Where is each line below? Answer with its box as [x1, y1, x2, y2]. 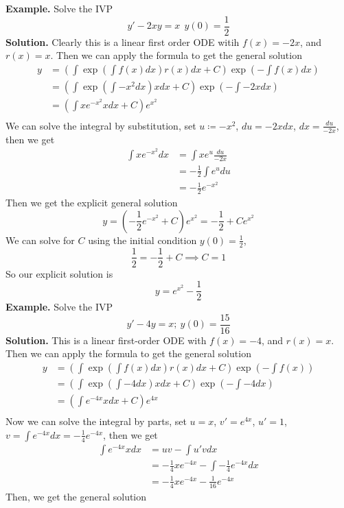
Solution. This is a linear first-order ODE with [5, 332, 207, 347]
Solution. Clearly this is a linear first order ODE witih [5, 34, 240, 49]
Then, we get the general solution [5, 489, 147, 503]
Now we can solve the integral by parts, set [5, 414, 187, 428]
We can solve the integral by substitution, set [5, 118, 196, 132]
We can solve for [5, 232, 75, 247]
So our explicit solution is [5, 266, 113, 280]
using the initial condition [88, 232, 197, 247]
